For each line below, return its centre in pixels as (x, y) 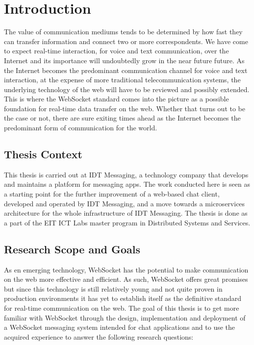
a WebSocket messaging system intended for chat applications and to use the (120, 327)
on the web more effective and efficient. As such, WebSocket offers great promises (126, 279)
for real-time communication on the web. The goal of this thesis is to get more (122, 308)
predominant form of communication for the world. (81, 128)
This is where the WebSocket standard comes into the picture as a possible (116, 99)
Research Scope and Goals (72, 249)
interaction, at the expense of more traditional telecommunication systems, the (122, 80)
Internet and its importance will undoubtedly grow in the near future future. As (124, 60)
